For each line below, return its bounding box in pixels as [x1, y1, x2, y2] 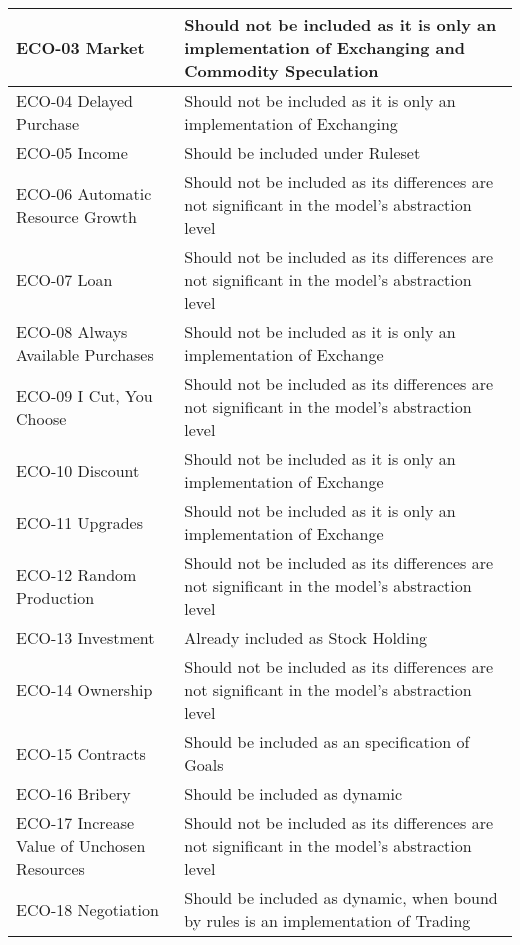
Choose [16, 406, 67, 430]
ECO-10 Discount [16, 458, 140, 482]
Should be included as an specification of [184, 730, 470, 753]
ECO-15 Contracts [16, 741, 146, 765]
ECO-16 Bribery [16, 782, 131, 805]
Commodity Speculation [184, 59, 379, 82]
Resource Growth [16, 204, 137, 228]
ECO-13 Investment [16, 626, 155, 649]
